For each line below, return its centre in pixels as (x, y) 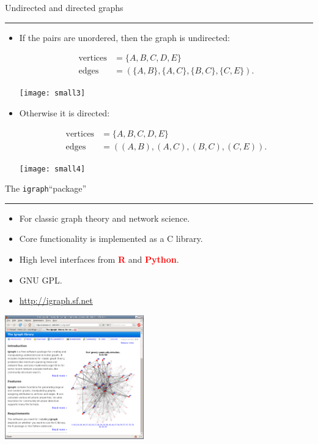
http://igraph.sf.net (56, 300)
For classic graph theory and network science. (105, 218)
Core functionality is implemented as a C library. (111, 239)
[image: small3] (52, 93)
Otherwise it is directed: (65, 112)
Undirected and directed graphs (64, 7)
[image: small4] (52, 169)
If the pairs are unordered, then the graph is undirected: (124, 37)
